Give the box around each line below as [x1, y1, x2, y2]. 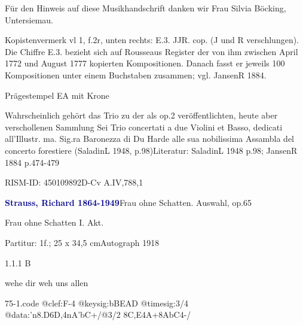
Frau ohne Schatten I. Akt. [5, 216, 104, 229]
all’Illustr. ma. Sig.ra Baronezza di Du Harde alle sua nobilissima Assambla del [5, 132, 295, 145]
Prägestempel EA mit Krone [5, 89, 109, 101]
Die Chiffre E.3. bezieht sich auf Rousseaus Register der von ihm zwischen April [5, 45, 298, 57]
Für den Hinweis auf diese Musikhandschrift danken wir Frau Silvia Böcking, [5, 2, 286, 14]
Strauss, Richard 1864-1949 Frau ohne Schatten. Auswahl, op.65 [5, 196, 252, 208]
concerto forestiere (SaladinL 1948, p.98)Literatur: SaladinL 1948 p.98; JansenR [5, 144, 298, 156]
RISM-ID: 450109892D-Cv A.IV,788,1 [5, 176, 143, 189]
